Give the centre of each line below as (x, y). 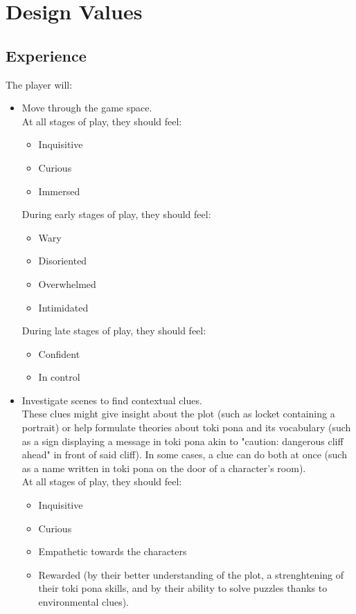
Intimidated (63, 307)
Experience (46, 55)
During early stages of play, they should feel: (116, 214)
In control (59, 377)
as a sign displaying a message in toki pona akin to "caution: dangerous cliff (183, 441)
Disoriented (63, 261)
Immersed (59, 191)
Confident (59, 353)
